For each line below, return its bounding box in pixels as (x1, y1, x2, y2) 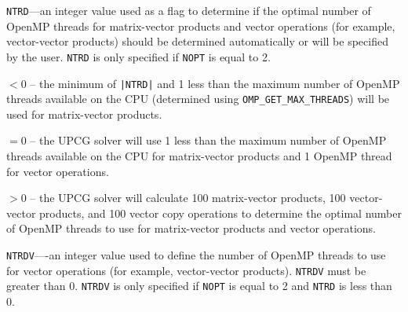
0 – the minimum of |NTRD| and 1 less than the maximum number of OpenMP (20, 75, 400, 91)
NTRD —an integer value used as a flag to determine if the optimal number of (6, 2, 371, 18)
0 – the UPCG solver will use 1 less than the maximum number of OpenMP (20, 132, 387, 149)
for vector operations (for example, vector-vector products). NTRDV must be (6, 262, 366, 278)
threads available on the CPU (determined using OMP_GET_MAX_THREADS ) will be (6, 90, 390, 107)
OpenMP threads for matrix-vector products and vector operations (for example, (6, 17, 395, 34)
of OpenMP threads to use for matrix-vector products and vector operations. (6, 220, 376, 237)
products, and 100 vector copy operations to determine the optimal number (39, 204, 402, 221)
